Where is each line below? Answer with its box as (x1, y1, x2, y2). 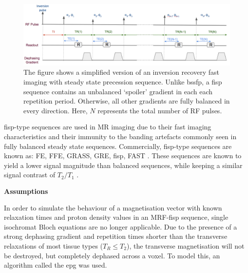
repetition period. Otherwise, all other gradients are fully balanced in (23, 96, 230, 106)
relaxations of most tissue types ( (4, 240, 103, 251)
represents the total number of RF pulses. (97, 105, 222, 115)
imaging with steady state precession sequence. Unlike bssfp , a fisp (23, 77, 222, 87)
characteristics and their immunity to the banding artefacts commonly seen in (4, 131, 237, 142)
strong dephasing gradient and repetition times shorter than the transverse (4, 231, 228, 241)
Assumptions (4, 186, 48, 196)
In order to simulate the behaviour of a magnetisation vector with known (4, 202, 222, 212)
